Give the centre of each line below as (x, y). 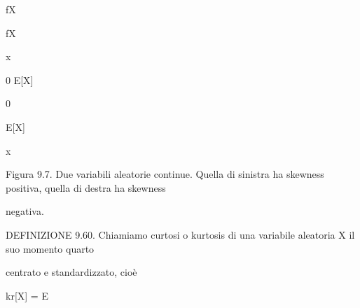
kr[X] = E (27, 295)
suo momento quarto (50, 248)
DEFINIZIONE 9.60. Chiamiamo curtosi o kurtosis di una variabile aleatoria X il (180, 234)
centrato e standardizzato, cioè (71, 272)
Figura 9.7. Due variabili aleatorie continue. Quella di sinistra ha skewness (165, 174)
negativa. (25, 211)
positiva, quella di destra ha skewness (86, 187)
